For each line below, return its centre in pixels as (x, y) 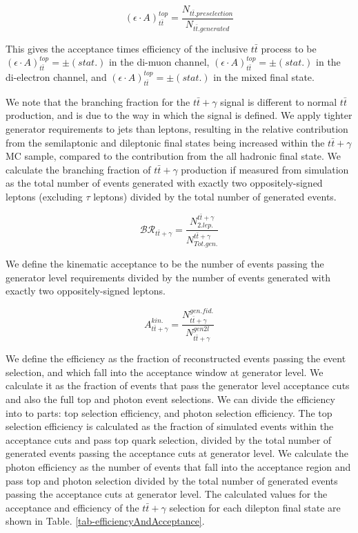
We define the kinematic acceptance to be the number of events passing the (165, 263)
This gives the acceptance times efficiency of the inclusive (127, 48)
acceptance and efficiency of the (72, 507)
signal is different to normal (279, 101)
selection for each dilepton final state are (255, 507)
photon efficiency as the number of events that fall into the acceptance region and (178, 466)
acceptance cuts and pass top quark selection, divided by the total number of (169, 439)
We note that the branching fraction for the (98, 101)
